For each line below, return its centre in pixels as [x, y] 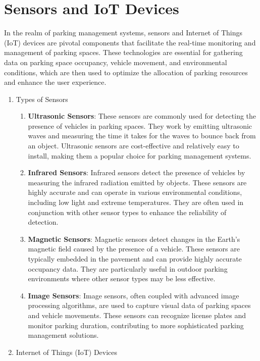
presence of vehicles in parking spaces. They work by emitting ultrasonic [140, 125]
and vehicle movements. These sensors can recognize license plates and [137, 315]
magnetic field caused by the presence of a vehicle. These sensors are [134, 249]
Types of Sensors [42, 99]
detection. [43, 222]
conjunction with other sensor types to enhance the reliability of [127, 212]
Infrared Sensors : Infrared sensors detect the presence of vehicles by [137, 172]
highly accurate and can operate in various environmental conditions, [135, 192]
